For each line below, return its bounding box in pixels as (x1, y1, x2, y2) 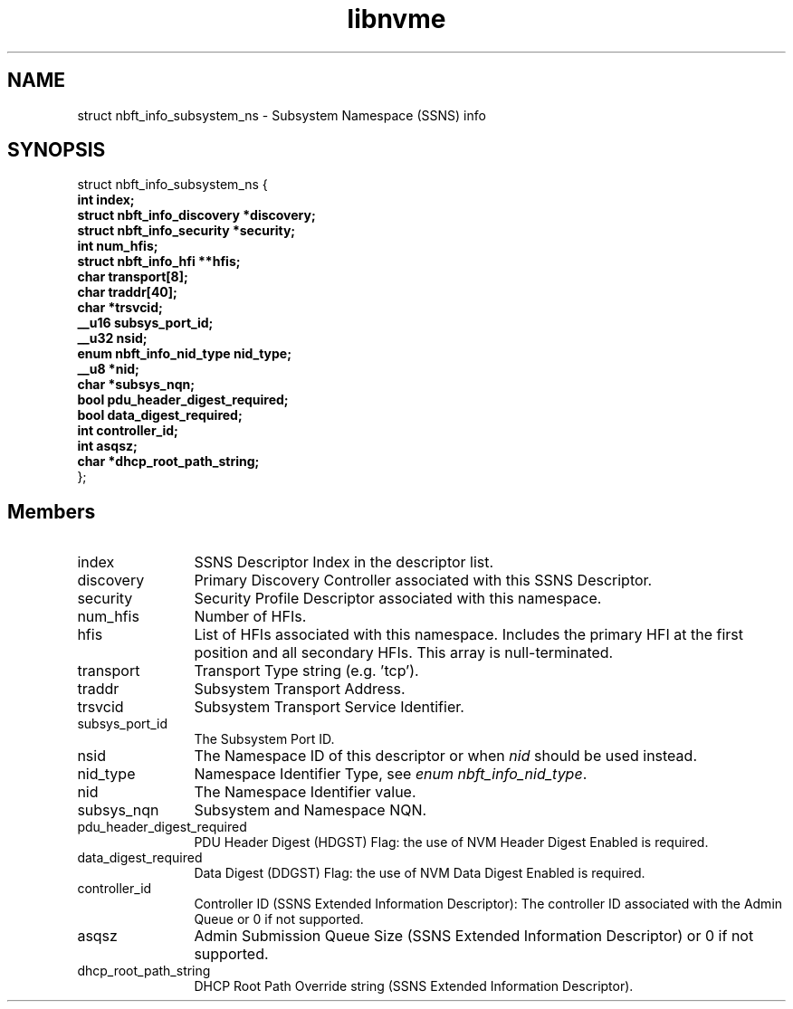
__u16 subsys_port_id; (77, 315, 214, 331)
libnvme (347, 4, 446, 34)
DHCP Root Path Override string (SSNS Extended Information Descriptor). (194, 978, 634, 995)
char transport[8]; (77, 269, 188, 285)
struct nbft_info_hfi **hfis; (77, 253, 241, 270)
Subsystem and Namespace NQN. (194, 801, 427, 820)
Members (7, 500, 96, 523)
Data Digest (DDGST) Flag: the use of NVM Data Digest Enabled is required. (194, 865, 645, 881)
